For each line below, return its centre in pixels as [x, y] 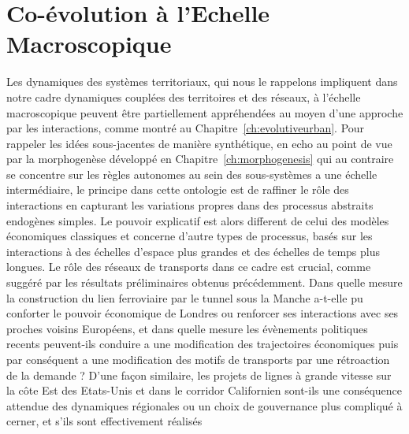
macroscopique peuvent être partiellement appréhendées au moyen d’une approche [205, 112]
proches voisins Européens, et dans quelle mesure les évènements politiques [187, 328]
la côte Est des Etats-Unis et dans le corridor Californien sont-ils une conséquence [204, 390]
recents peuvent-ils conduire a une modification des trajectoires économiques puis [203, 344]
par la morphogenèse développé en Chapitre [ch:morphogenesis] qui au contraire [200, 159]
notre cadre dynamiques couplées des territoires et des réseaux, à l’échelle [184, 96]
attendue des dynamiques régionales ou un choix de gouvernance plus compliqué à [204, 405]
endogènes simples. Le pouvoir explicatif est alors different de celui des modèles [198, 220]
